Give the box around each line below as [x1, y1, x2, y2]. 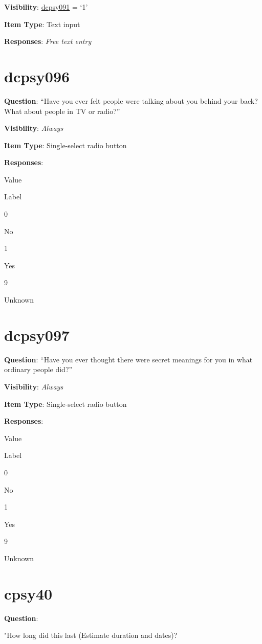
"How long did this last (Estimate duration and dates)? [4, 630, 178, 640]
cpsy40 [4, 583, 53, 604]
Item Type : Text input [4, 18, 80, 29]
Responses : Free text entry [4, 36, 92, 47]
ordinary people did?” [4, 364, 73, 375]
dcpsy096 [4, 65, 70, 86]
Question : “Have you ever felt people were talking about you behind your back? [4, 95, 258, 106]
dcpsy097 [4, 324, 70, 345]
